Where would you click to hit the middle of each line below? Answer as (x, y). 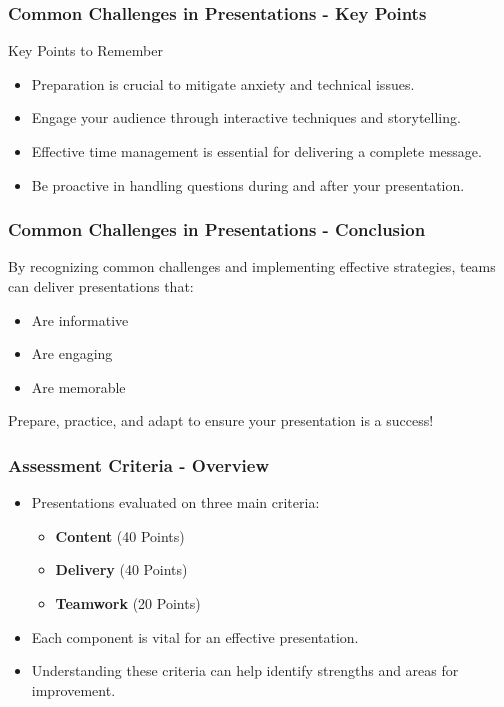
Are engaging (72, 353)
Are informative (80, 319)
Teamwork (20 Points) (128, 602)
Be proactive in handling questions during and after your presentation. (248, 184)
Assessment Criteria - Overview (139, 464)
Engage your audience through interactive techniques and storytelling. (246, 117)
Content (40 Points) (120, 535)
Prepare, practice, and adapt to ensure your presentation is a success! (221, 420)
